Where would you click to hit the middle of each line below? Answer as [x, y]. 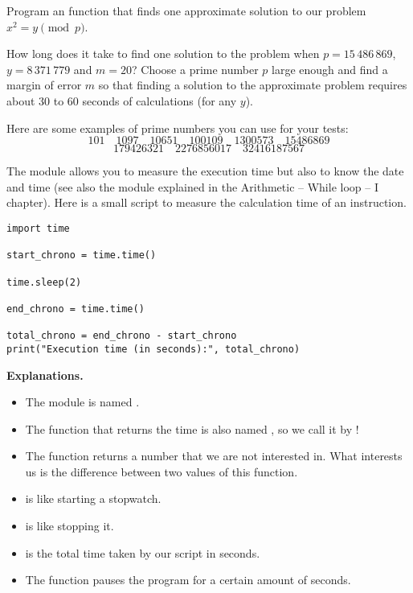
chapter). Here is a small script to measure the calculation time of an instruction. [206, 202]
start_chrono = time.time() [82, 255]
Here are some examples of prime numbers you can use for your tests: [178, 128]
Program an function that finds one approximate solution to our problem [186, 10]
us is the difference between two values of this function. [162, 471]
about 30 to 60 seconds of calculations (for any [122, 100]
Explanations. [45, 375]
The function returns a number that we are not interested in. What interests [214, 456]
